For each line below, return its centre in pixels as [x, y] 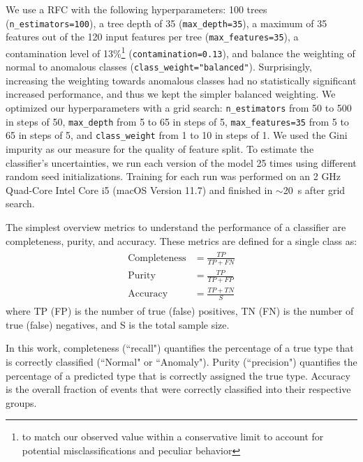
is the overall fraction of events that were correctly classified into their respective [178, 389]
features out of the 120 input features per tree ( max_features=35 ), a [152, 37]
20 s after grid [314, 189]
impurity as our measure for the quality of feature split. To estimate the [160, 149]
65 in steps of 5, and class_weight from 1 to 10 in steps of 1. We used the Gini [177, 135]
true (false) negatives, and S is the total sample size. [118, 324]
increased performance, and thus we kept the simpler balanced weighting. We [171, 94]
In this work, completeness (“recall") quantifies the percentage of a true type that [180, 348]
